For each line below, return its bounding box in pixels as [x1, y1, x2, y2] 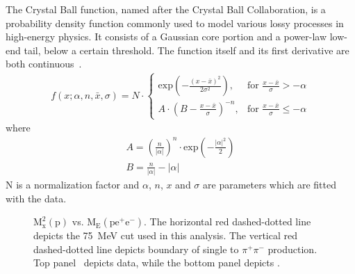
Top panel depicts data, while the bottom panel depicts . [33, 255, 280, 270]
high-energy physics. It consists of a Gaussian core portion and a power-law [6, 29, 327, 44]
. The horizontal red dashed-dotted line [144, 214, 311, 229]
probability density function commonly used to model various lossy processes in [6, 15, 344, 30]
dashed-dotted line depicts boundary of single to [33, 241, 239, 256]
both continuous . [6, 56, 82, 71]
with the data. [6, 191, 67, 205]
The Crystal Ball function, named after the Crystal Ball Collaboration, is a [6, 2, 326, 16]
